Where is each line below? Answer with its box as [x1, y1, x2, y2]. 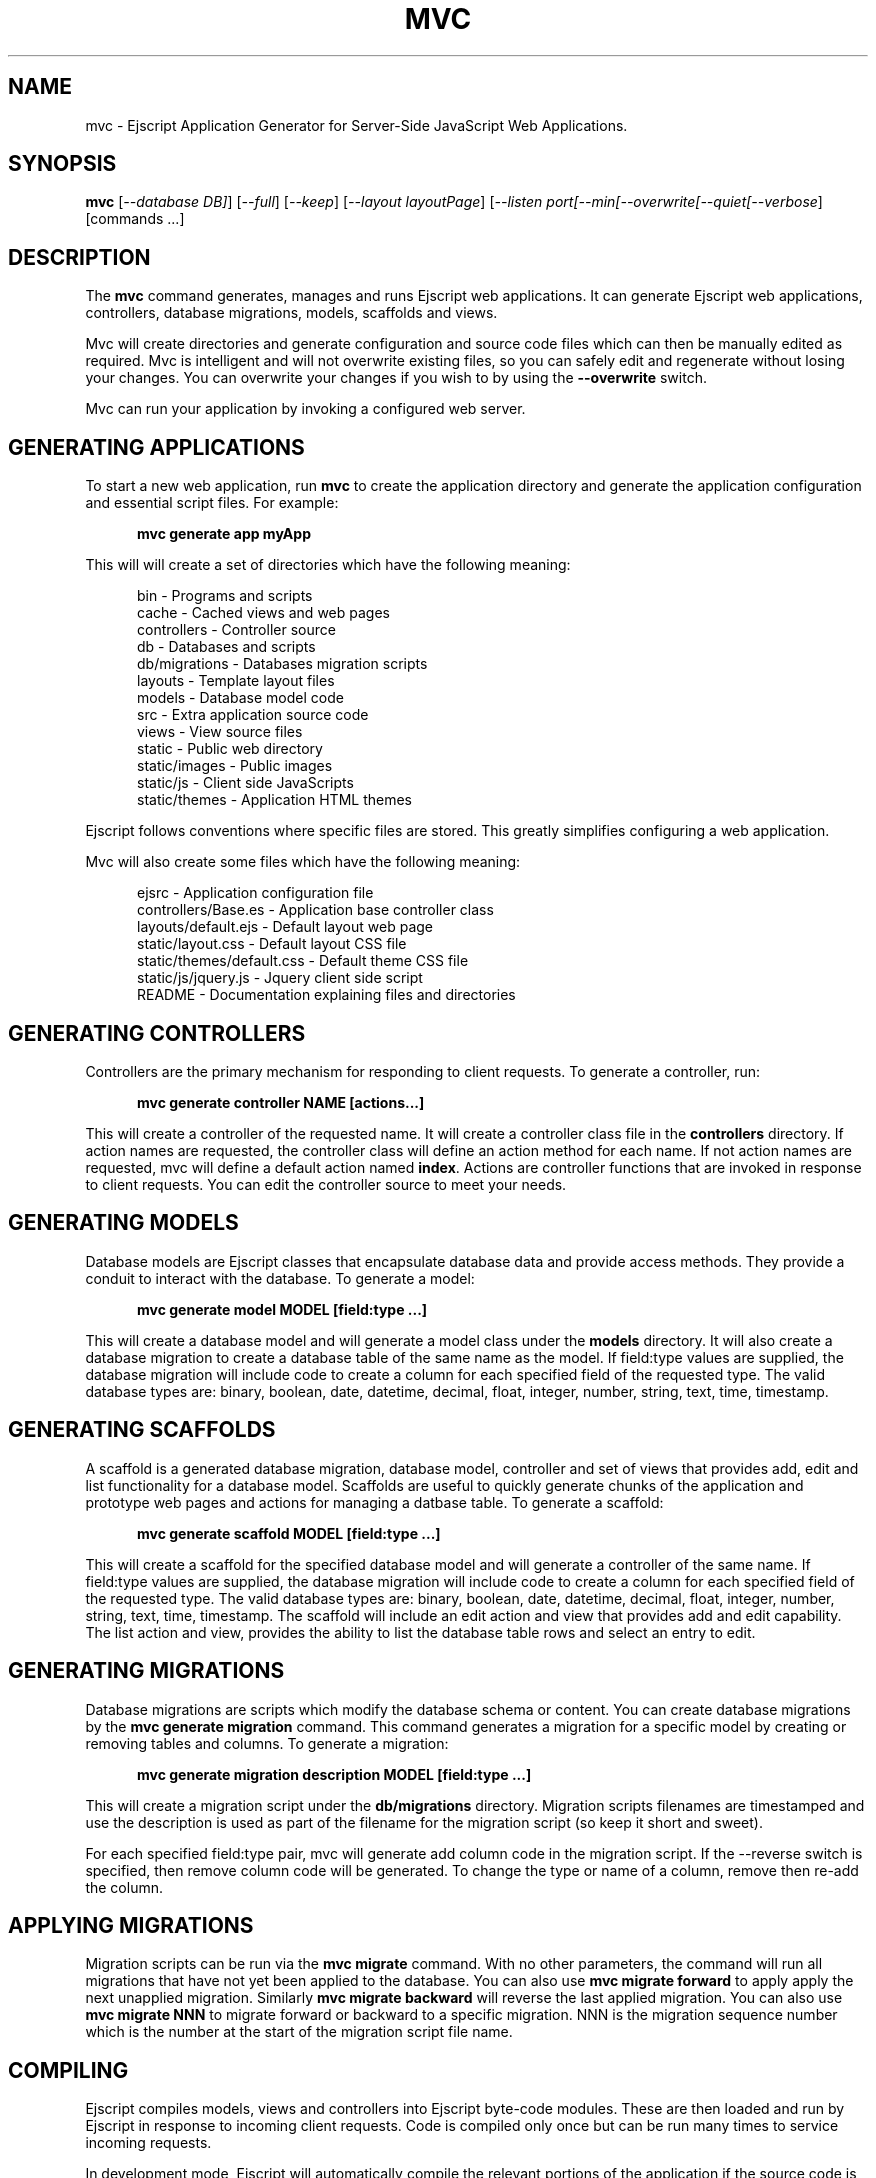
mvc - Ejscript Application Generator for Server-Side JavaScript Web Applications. [85, 116, 628, 134]
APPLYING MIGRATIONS [8, 1912, 254, 1938]
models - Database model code [137, 689, 344, 707]
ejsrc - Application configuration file [137, 884, 374, 902]
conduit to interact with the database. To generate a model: [85, 1269, 475, 1287]
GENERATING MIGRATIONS [8, 1658, 285, 1684]
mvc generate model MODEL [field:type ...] [137, 1300, 428, 1318]
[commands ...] [85, 210, 185, 228]
